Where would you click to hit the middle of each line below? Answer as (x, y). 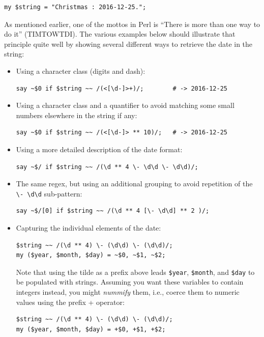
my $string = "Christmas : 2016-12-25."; (75, 7)
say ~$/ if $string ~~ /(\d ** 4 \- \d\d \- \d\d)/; (107, 167)
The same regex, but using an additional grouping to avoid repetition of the (134, 184)
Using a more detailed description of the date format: (99, 149)
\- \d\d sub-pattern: (49, 193)
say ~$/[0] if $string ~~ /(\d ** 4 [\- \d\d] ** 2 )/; (113, 211)
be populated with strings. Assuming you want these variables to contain (130, 282)
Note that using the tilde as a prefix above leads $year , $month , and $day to (135, 272)
